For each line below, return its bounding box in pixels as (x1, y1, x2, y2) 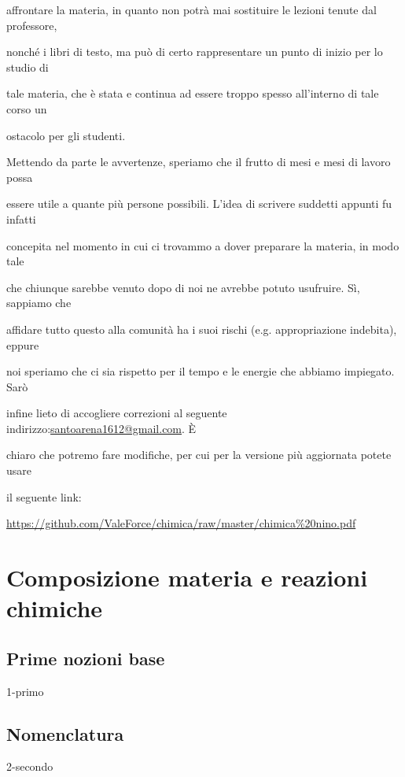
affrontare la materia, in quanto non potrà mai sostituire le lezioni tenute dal (6, 2, 377, 17)
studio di (6, 58, 49, 75)
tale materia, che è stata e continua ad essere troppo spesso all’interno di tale (6, 85, 379, 102)
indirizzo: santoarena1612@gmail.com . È (6, 420, 197, 436)
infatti (6, 210, 36, 227)
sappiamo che (6, 294, 72, 311)
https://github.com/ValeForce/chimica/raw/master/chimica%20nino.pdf (6, 515, 356, 531)
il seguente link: (6, 488, 82, 505)
